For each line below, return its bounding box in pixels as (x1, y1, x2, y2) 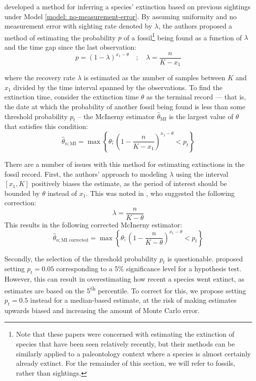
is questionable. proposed (167, 253, 243, 263)
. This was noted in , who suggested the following (85, 188, 235, 198)
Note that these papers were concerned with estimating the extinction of (16, 329, 234, 339)
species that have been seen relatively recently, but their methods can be (16, 338, 235, 349)
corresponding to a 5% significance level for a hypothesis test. (56, 263, 242, 274)
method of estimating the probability (4, 32, 116, 42)
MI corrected (61, 237, 88, 243)
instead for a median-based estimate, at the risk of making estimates (30, 294, 237, 305)
